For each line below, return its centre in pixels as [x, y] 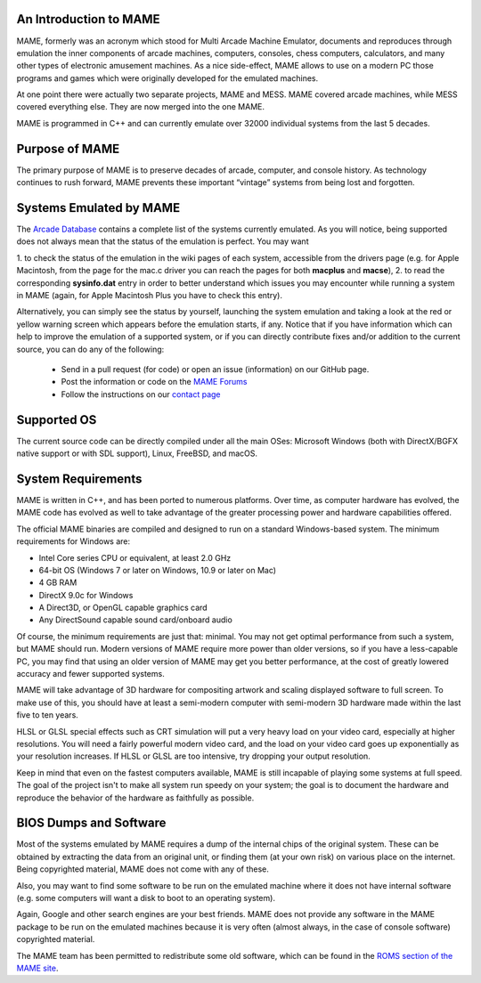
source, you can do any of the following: [90, 349]
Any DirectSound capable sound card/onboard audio [136, 620]
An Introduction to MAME [88, 19]
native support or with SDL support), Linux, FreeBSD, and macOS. [137, 453]
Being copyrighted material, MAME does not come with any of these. [143, 869]
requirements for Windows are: [73, 541]
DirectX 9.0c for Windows [86, 595]
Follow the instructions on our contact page [141, 394]
